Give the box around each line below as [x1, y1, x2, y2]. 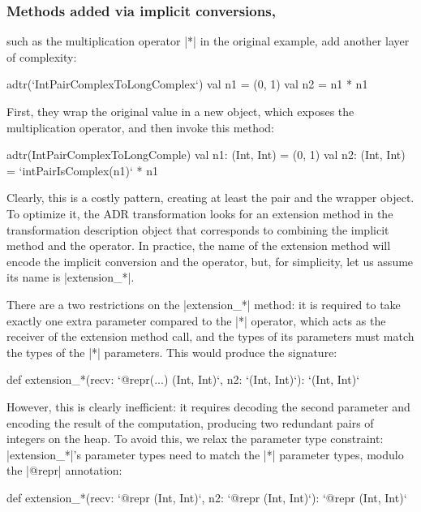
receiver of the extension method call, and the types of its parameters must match [6, 328, 415, 345]
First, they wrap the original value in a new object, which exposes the [6, 103, 354, 119]
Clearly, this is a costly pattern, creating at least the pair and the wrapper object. [6, 189, 415, 206]
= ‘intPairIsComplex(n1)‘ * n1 [6, 161, 158, 179]
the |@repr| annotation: [6, 462, 122, 479]
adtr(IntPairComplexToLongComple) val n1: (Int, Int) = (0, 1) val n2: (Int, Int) [6, 146, 406, 163]
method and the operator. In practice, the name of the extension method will [6, 237, 391, 254]
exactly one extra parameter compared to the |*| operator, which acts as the [6, 312, 386, 329]
